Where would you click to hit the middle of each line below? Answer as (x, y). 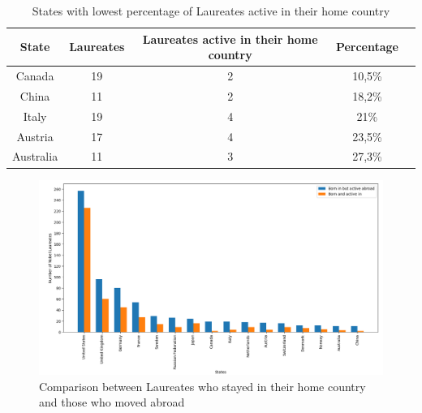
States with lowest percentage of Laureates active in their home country (211, 11)
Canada (35, 76)
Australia (35, 156)
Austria (35, 136)
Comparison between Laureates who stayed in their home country (202, 386)
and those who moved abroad (112, 402)
